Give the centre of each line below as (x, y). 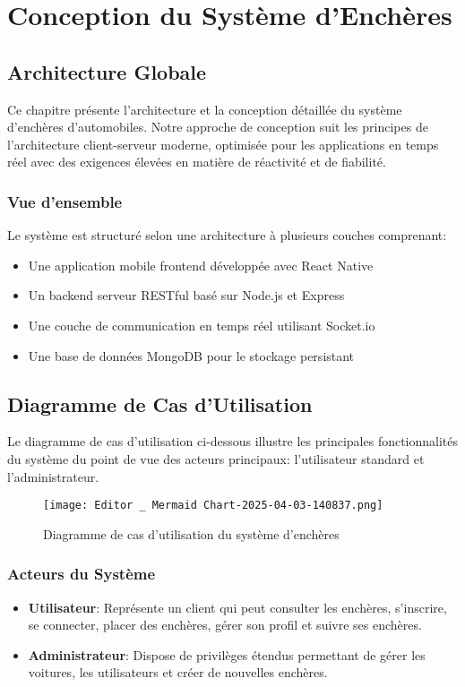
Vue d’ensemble (65, 201)
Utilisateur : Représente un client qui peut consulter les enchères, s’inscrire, (237, 607)
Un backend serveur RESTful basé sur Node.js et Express (186, 295)
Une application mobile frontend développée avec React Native (201, 265)
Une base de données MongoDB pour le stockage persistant (191, 355)
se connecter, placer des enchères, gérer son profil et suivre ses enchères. (225, 625)
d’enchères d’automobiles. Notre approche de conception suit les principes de (218, 127)
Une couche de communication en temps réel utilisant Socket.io (202, 325)
